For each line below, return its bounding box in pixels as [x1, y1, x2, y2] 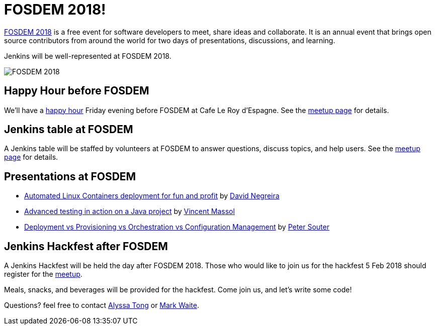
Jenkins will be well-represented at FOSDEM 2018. [4, 51, 171, 60]
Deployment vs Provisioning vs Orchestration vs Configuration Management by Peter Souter [24, 223, 329, 232]
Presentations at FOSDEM [4, 170, 136, 183]
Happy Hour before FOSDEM [4, 84, 149, 97]
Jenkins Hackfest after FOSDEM [4, 240, 168, 253]
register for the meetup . [4, 270, 82, 279]
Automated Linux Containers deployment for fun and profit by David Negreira [24, 191, 280, 200]
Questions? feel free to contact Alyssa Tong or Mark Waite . [4, 301, 199, 310]
